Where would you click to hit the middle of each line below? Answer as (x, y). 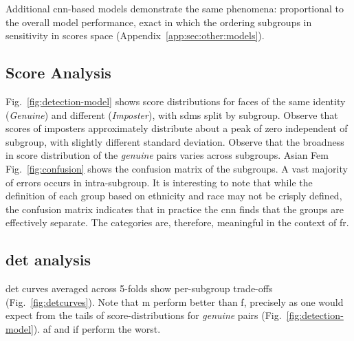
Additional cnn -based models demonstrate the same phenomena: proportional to (175, 8)
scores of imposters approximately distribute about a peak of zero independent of (177, 128)
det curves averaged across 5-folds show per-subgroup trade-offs (139, 288)
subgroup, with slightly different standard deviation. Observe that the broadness (175, 141)
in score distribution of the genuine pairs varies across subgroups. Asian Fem (167, 155)
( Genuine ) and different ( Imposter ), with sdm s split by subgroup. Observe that (172, 114)
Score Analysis (58, 73)
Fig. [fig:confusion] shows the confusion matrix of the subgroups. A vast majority (177, 168)
